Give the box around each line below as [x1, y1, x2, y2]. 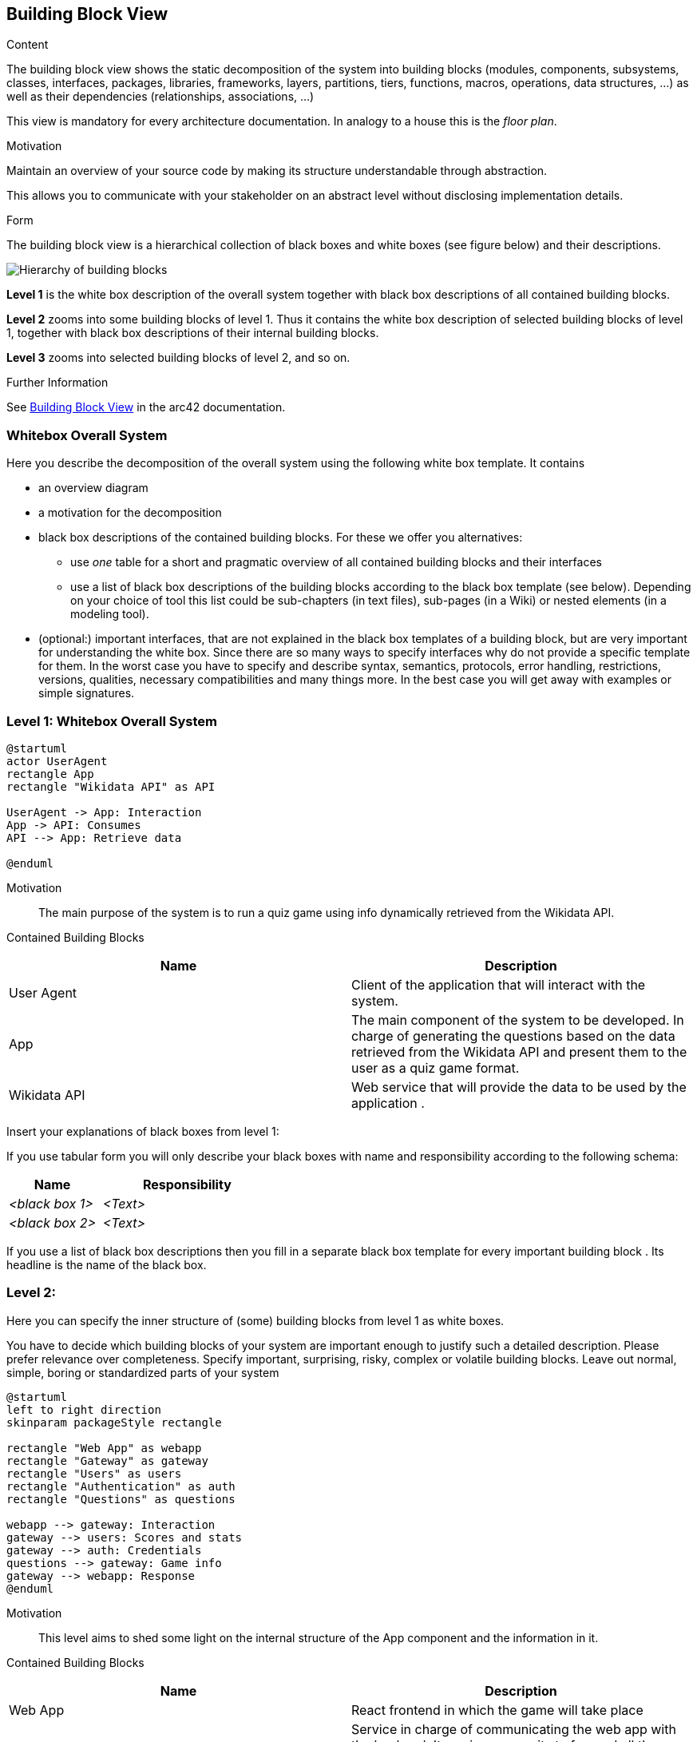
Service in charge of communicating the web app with [351, 1720, 676, 1737]
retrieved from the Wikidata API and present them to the [351, 1043, 687, 1060]
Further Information [6, 375, 109, 390]
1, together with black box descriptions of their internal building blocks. [6, 326, 379, 340]
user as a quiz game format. [351, 1059, 520, 1076]
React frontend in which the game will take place [351, 1701, 644, 1718]
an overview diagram [38, 481, 149, 495]
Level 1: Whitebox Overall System [6, 712, 217, 729]
